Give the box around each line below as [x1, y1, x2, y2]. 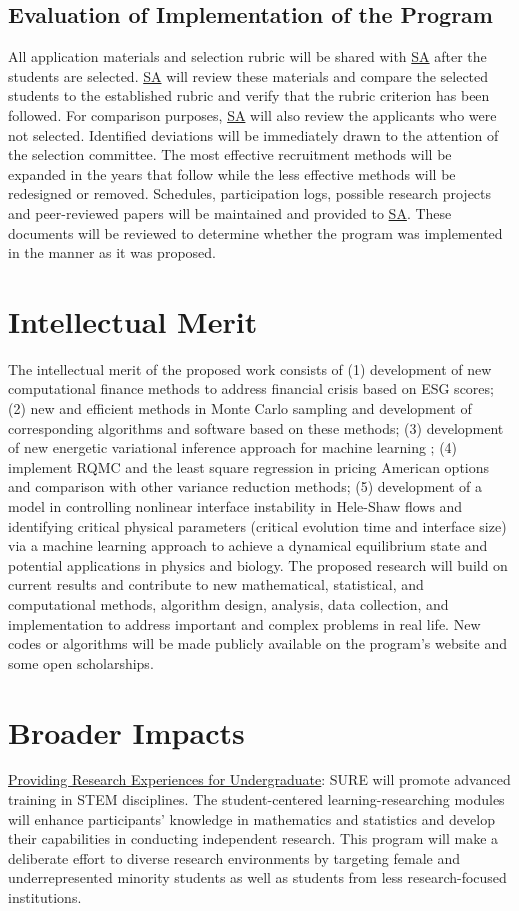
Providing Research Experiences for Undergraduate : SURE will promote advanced [8, 769, 511, 790]
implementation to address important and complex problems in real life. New [8, 613, 481, 634]
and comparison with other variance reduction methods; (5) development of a [8, 476, 482, 497]
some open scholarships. [8, 652, 154, 673]
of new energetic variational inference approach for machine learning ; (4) [8, 437, 458, 458]
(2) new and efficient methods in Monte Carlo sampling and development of [8, 398, 472, 419]
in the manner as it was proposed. [8, 242, 216, 263]
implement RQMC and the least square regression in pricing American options [8, 456, 490, 477]
